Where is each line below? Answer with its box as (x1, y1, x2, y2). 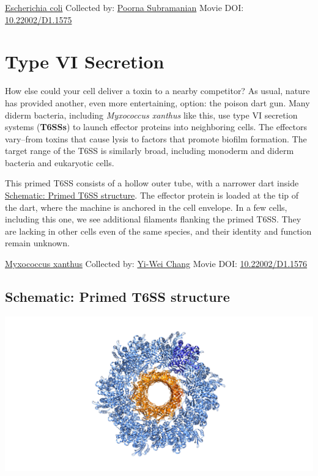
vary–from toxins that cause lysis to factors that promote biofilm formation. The (5, 132, 307, 145)
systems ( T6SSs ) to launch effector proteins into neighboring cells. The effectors (5, 120, 308, 133)
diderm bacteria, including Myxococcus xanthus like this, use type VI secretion (5, 108, 298, 121)
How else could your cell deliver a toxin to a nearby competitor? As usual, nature (5, 84, 310, 97)
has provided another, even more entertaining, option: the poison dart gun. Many (5, 96, 310, 109)
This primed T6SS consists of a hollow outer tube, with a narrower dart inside (5, 177, 299, 189)
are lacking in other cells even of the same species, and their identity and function (5, 224, 312, 237)
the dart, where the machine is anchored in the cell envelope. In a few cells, (5, 200, 287, 213)
